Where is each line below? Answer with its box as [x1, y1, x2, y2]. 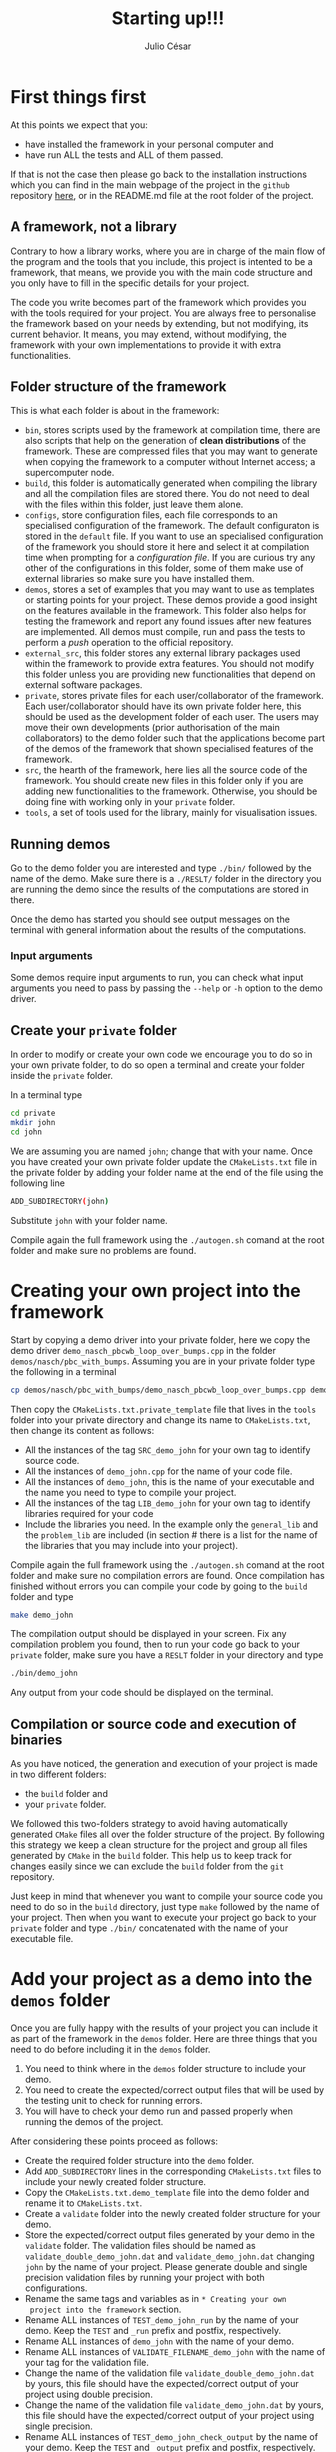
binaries [10, 1731, 63, 1748]
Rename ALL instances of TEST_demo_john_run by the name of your [24, 2314, 299, 2326]
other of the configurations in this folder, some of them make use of [24, 562, 304, 574]
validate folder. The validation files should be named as [24, 2240, 257, 2252]
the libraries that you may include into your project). [24, 1539, 238, 1551]
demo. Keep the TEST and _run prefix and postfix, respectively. [24, 2325, 282, 2337]
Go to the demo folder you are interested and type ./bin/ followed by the [10, 862, 312, 874]
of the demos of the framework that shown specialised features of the [24, 743, 314, 755]
